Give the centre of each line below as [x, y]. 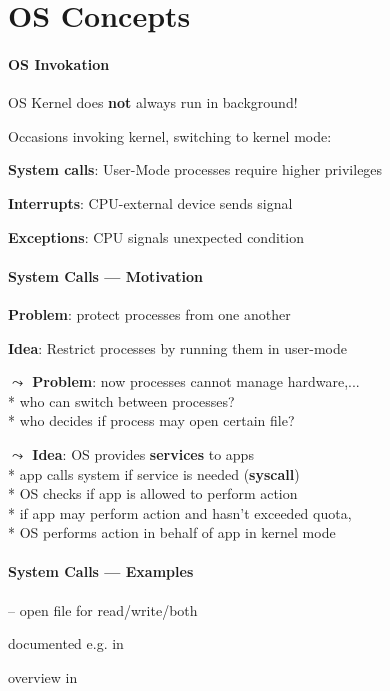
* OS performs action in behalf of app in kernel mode [172, 532]
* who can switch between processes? [121, 400]
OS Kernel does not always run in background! [153, 102]
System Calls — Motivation [105, 275]
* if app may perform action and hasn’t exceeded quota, [180, 512]
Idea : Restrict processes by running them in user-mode [177, 347]
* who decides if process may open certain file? [151, 420]
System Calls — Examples [101, 571]
